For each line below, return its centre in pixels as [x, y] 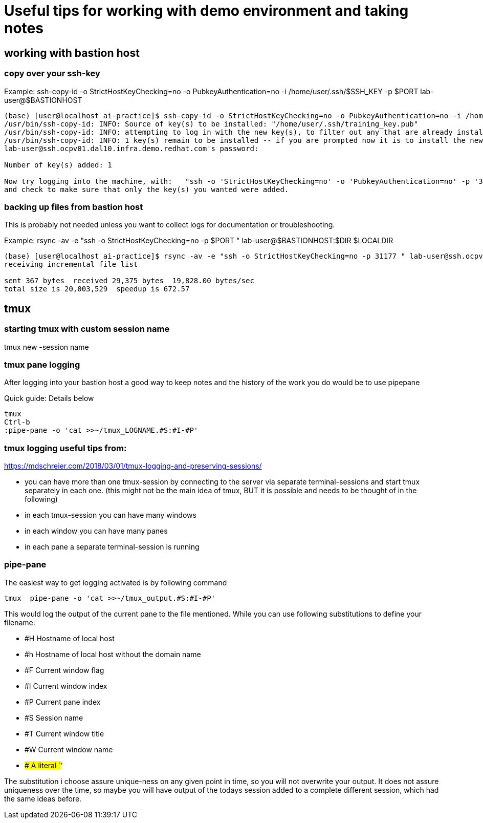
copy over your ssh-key [52, 73]
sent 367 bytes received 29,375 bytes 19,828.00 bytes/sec [129, 281]
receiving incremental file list [71, 265]
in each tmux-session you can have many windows [111, 515]
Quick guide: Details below [49, 398]
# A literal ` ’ [44, 765]
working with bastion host [72, 53]
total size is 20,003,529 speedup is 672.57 [97, 289]
